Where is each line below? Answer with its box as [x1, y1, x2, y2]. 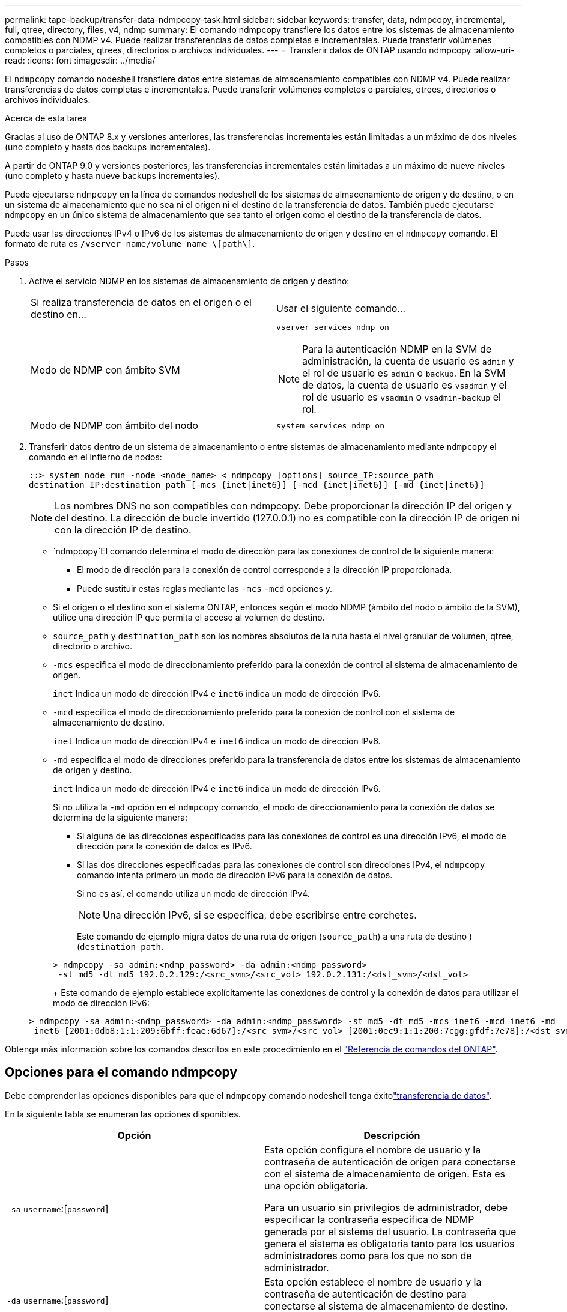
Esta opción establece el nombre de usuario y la [264, 1275, 482, 1288]
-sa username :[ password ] [7, 1202, 109, 1215]
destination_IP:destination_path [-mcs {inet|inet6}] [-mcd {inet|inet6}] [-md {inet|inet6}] [29, 480, 485, 490]
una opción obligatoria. [264, 1179, 368, 1192]
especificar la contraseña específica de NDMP [264, 1213, 475, 1225]
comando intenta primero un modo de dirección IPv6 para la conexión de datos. [77, 870, 393, 880]
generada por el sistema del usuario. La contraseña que [264, 1225, 517, 1238]
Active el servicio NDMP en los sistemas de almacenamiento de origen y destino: [29, 276, 350, 286]
